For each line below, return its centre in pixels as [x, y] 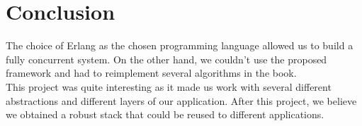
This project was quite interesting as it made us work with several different [169, 86]
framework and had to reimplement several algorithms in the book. [151, 73]
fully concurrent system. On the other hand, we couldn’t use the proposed [166, 59]
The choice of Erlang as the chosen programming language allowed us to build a [180, 45]
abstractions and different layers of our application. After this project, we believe [181, 100]
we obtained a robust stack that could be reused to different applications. [165, 114]
